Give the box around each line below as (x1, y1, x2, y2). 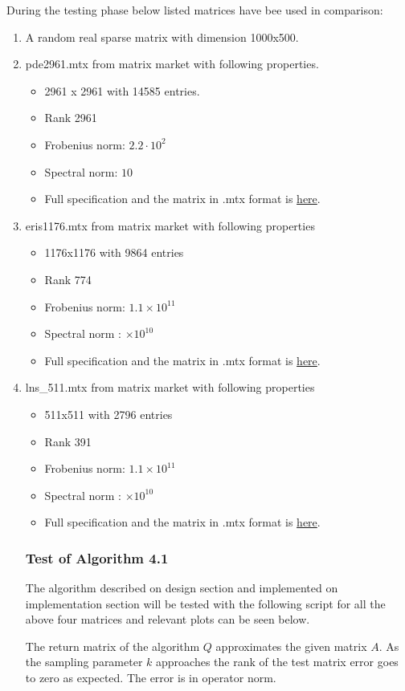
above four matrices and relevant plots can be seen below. (25, 611, 310, 628)
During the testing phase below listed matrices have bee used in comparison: (6, 2, 383, 18)
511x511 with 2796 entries (44, 405, 173, 422)
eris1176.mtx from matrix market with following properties (25, 217, 315, 234)
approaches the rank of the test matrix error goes (156, 653, 399, 670)
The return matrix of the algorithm (25, 637, 200, 654)
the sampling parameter (25, 653, 143, 670)
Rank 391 (44, 433, 92, 449)
